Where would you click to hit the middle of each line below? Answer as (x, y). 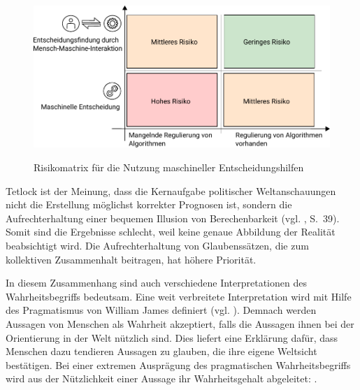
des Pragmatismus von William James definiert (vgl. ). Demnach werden (161, 310)
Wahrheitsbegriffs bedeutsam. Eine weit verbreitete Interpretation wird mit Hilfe (179, 296)
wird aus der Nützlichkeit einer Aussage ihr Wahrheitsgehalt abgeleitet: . (161, 378)
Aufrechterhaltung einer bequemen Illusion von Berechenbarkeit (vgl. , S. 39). (173, 218)
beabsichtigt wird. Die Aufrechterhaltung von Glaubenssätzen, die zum (157, 245)
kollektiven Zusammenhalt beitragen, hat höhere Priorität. (131, 259)
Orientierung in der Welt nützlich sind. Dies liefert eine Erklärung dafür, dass (172, 337)
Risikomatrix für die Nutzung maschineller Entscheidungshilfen (169, 167)
